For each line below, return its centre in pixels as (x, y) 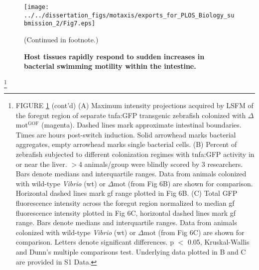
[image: (37, 7)
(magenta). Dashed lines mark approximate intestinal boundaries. (141, 125)
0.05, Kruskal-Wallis (218, 242)
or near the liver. (41, 164)
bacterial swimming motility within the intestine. (110, 66)
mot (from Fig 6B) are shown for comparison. (183, 183)
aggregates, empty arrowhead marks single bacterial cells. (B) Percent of (126, 144)
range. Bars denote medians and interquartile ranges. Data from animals (126, 222)
